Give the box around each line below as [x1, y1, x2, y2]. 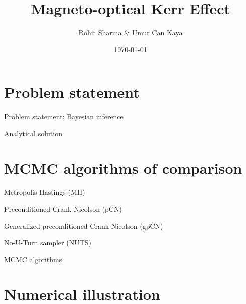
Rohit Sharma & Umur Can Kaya [78, 27, 183, 38]
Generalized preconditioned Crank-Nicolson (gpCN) [4, 220, 163, 231]
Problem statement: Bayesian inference [4, 111, 124, 122]
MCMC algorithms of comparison [4, 157, 242, 178]
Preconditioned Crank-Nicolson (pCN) [4, 204, 122, 214]
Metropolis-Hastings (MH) [4, 186, 85, 197]
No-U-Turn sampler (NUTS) [4, 237, 91, 248]
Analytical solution [4, 128, 62, 138]
